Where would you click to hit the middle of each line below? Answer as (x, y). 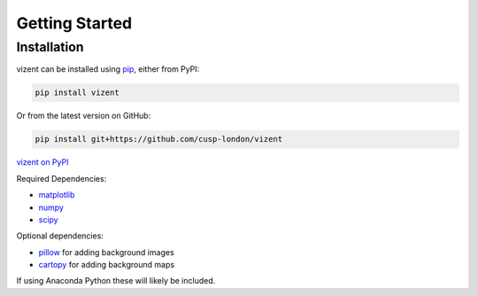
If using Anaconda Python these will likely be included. (116, 281)
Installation (50, 47)
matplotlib (57, 195)
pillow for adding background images (106, 252)
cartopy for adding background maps (107, 265)
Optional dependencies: (60, 236)
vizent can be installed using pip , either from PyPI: (108, 69)
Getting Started (74, 23)
